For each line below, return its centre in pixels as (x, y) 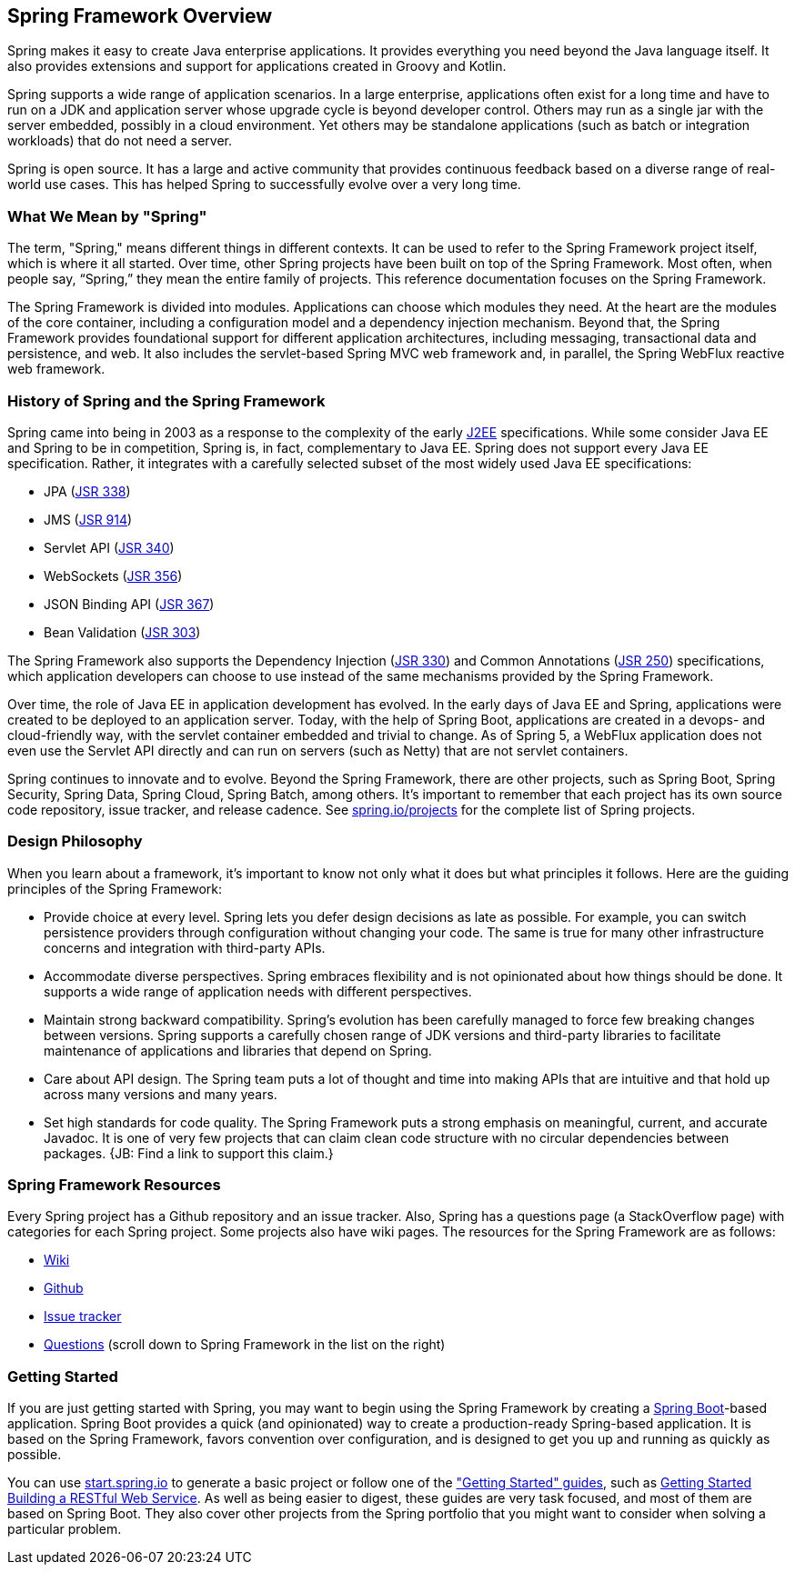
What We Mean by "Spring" (107, 216)
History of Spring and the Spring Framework (166, 401)
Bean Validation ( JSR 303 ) (122, 632)
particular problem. (65, 1529)
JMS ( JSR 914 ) (88, 519)
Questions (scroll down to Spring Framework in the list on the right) (245, 1345)
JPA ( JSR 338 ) (87, 491)
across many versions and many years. (161, 1094)
